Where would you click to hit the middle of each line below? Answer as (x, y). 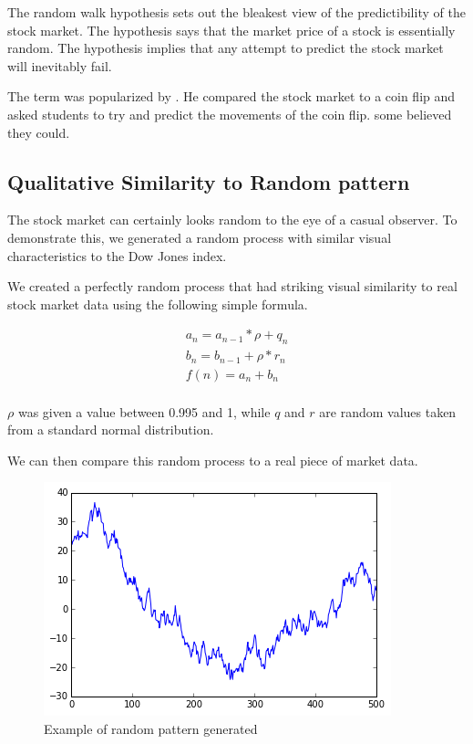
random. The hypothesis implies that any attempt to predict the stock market (226, 48)
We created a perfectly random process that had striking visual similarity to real (232, 286)
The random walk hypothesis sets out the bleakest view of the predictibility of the (236, 12)
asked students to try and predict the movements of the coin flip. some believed (230, 114)
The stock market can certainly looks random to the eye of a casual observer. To (232, 220)
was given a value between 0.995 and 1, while (144, 411)
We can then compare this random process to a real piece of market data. (213, 460)
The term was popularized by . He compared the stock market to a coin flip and (231, 96)
